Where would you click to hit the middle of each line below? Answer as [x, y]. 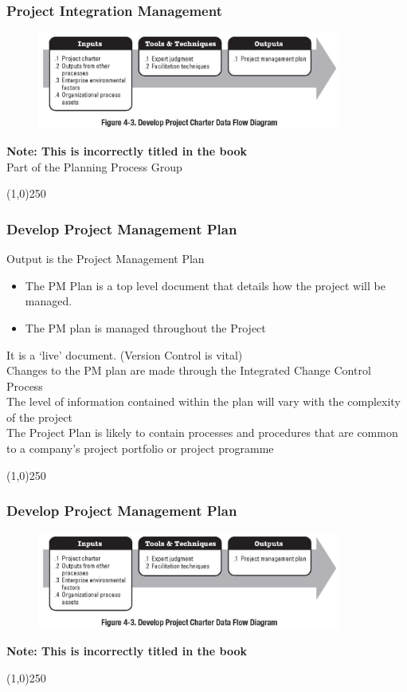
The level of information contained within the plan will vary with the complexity [203, 401]
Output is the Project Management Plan [106, 259]
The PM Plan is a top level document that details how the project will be [205, 285]
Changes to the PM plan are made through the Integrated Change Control [189, 370]
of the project [39, 417]
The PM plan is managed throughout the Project [145, 327]
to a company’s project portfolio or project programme [140, 448]
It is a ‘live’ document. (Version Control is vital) [125, 354]
